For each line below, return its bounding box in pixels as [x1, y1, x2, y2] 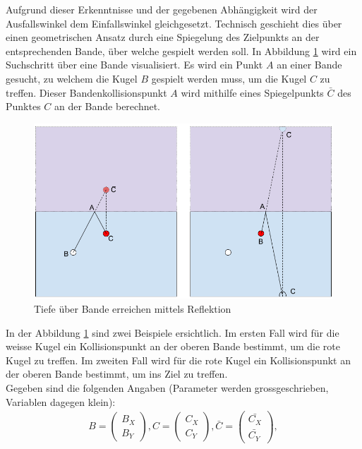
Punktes [6, 99, 41, 114]
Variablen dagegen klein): [6, 394, 116, 409]
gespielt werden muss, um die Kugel [151, 71, 307, 85]
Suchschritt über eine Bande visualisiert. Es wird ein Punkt [6, 57, 263, 72]
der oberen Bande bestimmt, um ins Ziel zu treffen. [6, 366, 228, 381]
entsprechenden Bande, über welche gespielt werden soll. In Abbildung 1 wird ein [6, 43, 357, 58]
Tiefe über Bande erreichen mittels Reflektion [34, 301, 231, 316]
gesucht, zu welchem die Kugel [6, 71, 138, 85]
